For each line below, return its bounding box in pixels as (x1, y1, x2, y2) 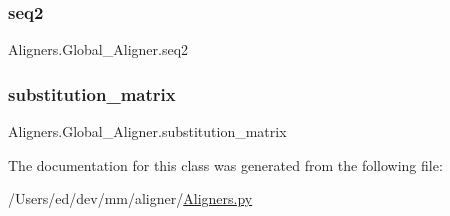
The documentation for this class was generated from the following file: (8, 154, 443, 175)
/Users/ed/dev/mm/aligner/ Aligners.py (8, 188, 253, 209)
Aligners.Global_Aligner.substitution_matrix (8, 121, 287, 142)
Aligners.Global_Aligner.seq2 (8, 39, 189, 60)
